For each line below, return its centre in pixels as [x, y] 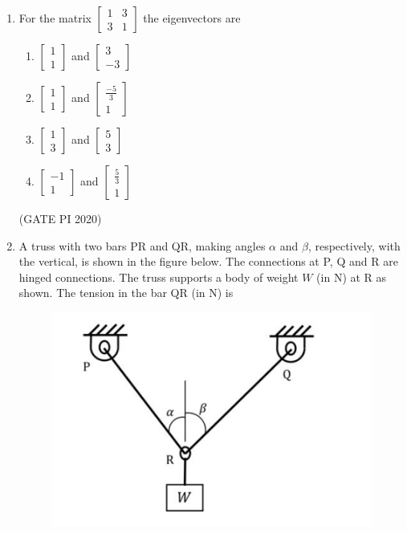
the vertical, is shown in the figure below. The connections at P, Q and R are [208, 261]
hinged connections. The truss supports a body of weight [159, 277]
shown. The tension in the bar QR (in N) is [126, 293]
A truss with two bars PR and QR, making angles [142, 245]
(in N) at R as [352, 277]
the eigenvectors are [192, 18]
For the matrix [55, 18]
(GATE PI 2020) [60, 218]
